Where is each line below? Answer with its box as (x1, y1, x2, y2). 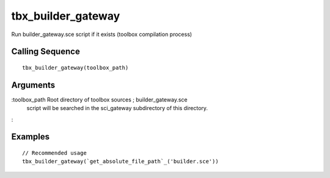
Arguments (11, 80, 56, 90)
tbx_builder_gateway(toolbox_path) (22, 64, 129, 71)
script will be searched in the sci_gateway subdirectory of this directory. (26, 105, 208, 112)
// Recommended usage (22, 150, 87, 157)
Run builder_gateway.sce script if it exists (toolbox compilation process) (11, 31, 193, 38)
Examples (11, 132, 50, 142)
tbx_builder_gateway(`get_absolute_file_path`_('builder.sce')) (22, 158, 219, 165)
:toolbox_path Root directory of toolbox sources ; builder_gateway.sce (11, 95, 188, 103)
